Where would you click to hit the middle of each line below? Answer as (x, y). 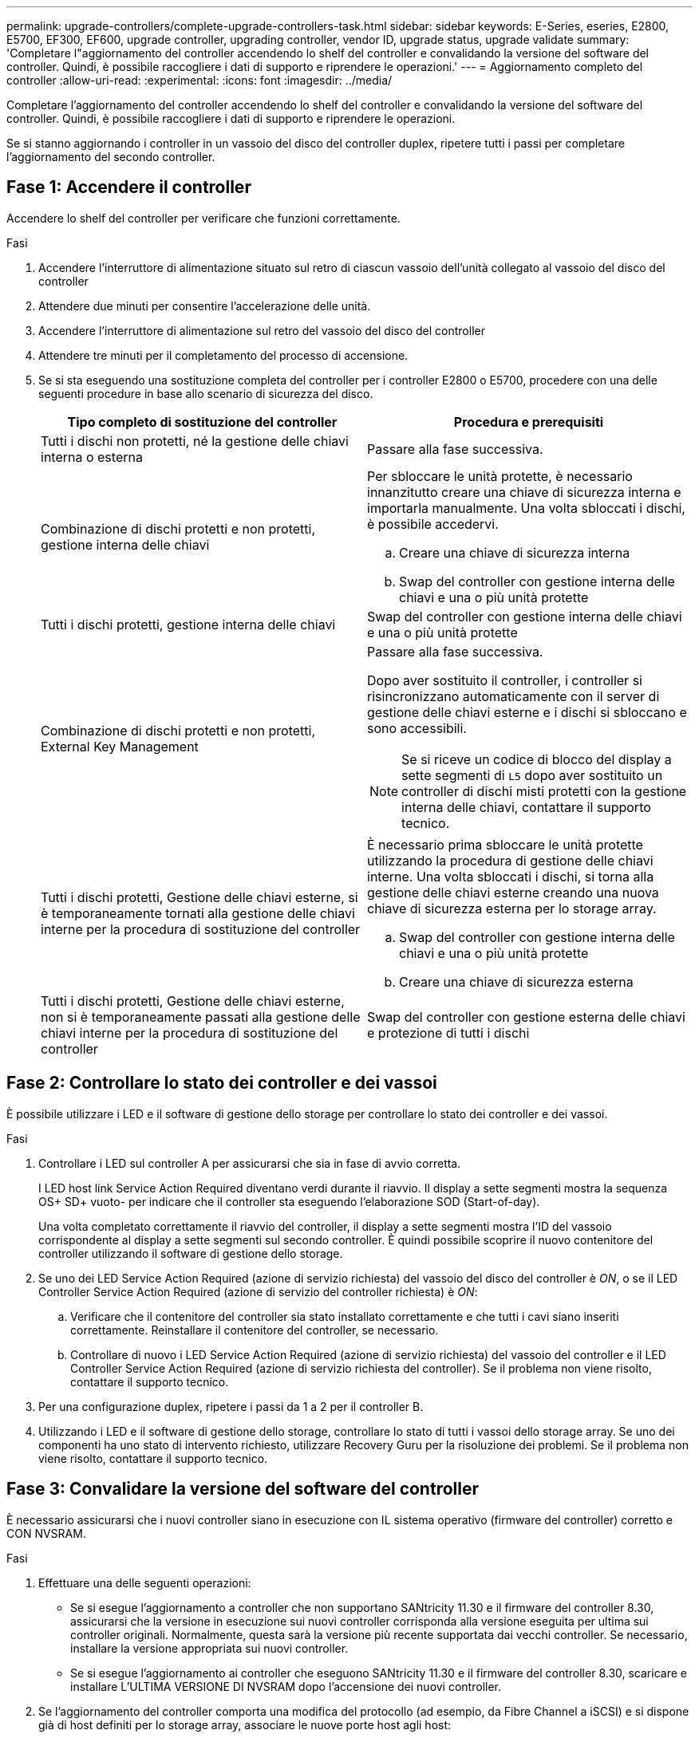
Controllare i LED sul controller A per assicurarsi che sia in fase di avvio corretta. (250, 1163)
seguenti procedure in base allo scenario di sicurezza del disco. (206, 393)
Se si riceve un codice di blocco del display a (537, 759)
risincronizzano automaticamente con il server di (513, 696)
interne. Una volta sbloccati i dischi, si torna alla (511, 876)
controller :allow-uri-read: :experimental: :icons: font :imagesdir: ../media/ (199, 80)
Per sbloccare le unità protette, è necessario (500, 476)
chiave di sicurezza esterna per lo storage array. (512, 908)
